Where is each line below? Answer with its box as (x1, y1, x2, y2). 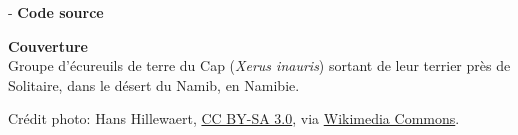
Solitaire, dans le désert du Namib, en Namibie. (8, 74, 300, 95)
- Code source (8, 2, 104, 22)
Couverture (8, 35, 88, 56)
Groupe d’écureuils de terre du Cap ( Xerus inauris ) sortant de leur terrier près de (8, 55, 511, 76)
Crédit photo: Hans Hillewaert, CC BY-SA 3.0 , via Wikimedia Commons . (8, 108, 460, 129)
